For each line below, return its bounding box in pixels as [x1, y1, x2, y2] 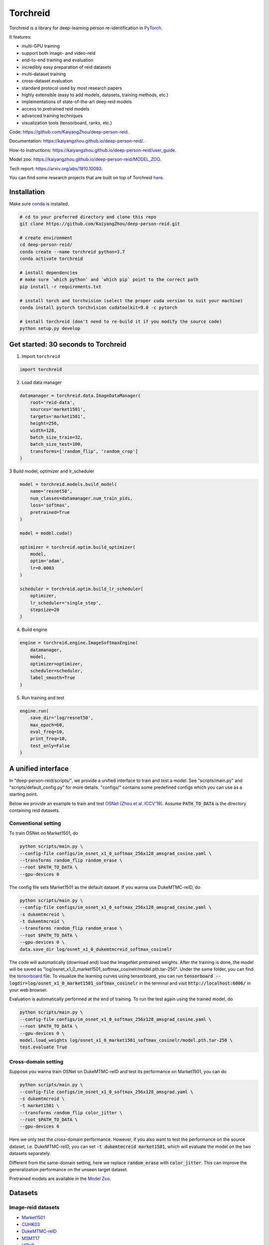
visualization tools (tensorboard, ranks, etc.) [21, 120, 112, 125]
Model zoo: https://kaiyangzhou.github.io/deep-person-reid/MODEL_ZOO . [9, 156, 161, 162]
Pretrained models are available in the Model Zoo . [9, 1176, 112, 1182]
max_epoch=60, [30, 722, 65, 728]
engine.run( [19, 708, 49, 714]
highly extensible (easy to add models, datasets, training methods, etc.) [21, 92, 169, 98]
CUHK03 [21, 1221, 40, 1227]
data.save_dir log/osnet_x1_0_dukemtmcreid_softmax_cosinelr [19, 946, 172, 952]
